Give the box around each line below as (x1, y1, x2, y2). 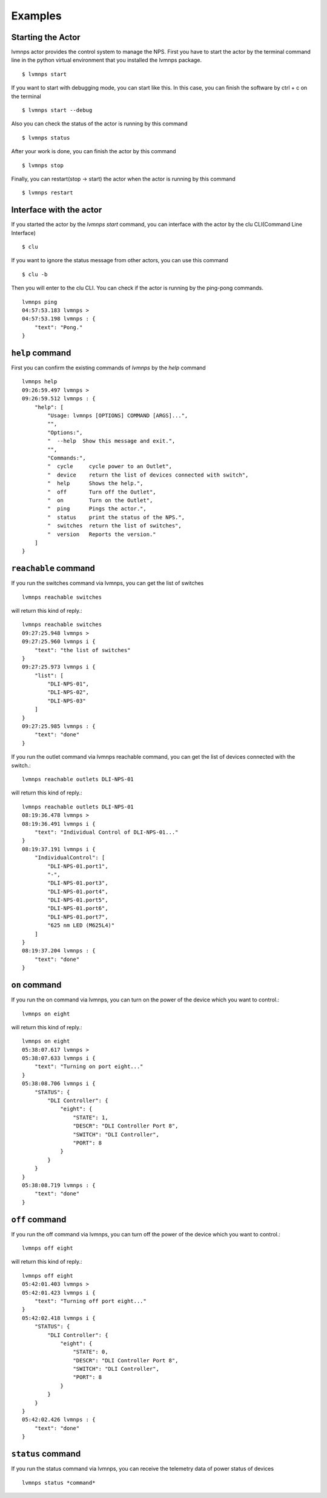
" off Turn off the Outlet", (47, 488, 157, 495)
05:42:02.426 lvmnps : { (22, 1416, 96, 1423)
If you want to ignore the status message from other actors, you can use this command (11, 257, 228, 264)
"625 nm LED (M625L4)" (47, 922, 115, 929)
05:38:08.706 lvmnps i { (22, 1080, 96, 1087)
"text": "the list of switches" (34, 647, 131, 653)
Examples (11, 9, 62, 22)
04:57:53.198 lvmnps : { (22, 315, 96, 322)
